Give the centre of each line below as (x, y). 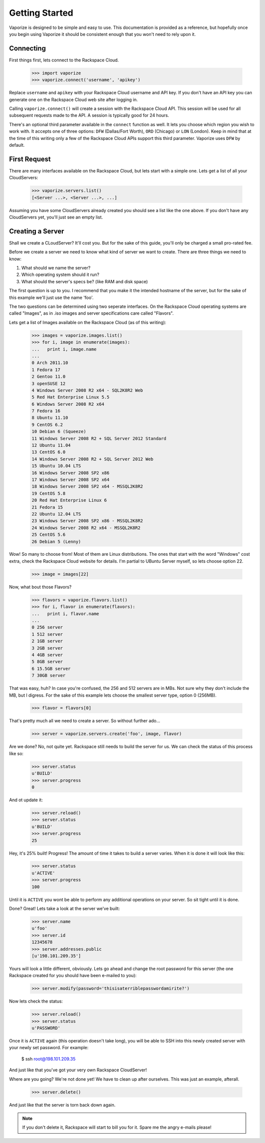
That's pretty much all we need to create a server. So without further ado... (85, 721)
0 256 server (47, 627)
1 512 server (47, 634)
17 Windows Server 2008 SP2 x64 (71, 479)
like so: (16, 753)
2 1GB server (47, 641)
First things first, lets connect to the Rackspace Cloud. (64, 60)
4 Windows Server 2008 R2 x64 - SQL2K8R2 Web (87, 390)
